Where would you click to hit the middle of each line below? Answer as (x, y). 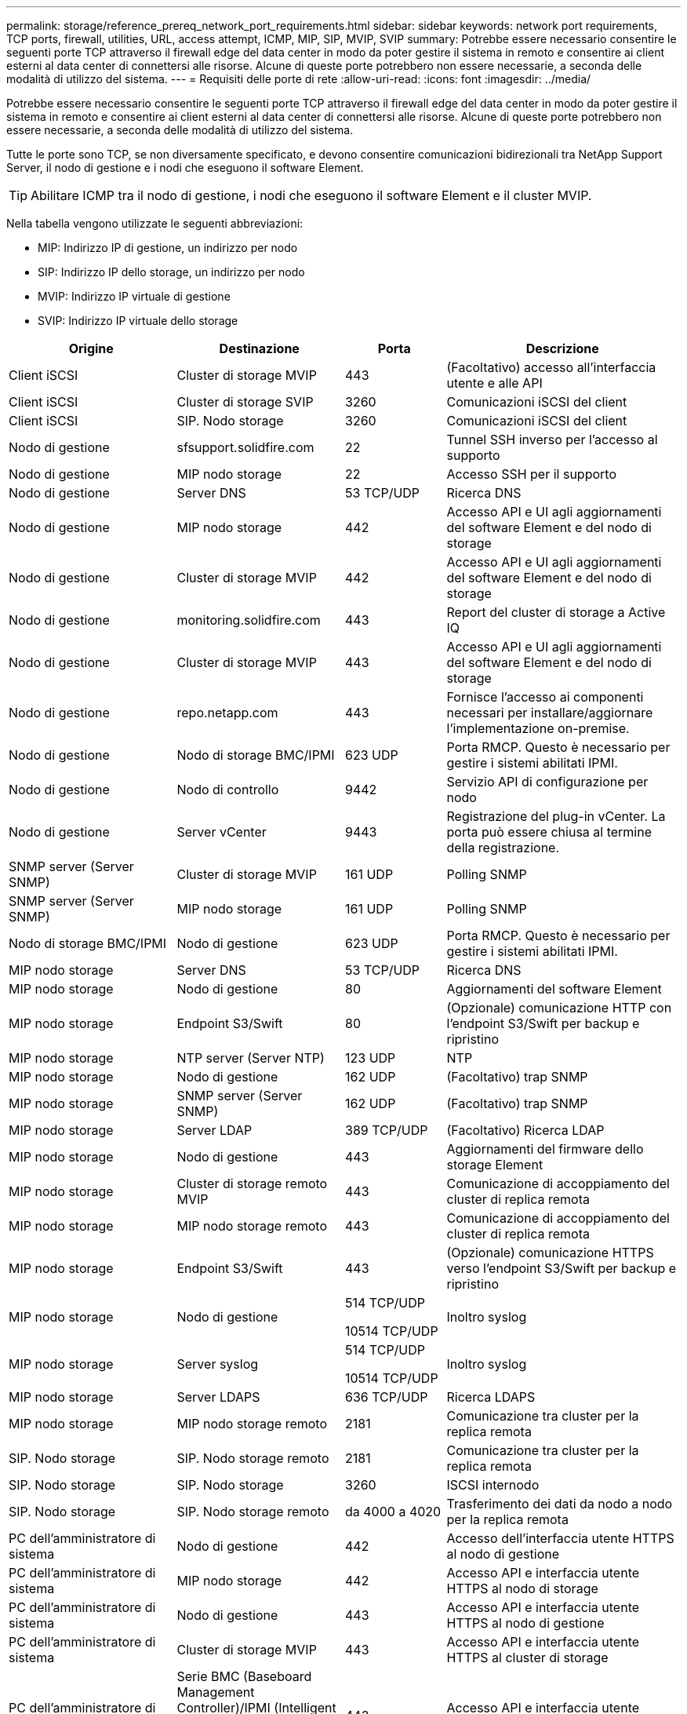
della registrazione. (503, 848)
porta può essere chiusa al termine (549, 832)
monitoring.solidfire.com (249, 620)
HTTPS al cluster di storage (527, 1657)
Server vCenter (222, 832)
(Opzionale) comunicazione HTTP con (559, 1008)
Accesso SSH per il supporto (531, 474)
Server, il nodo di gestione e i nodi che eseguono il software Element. (185, 168)
